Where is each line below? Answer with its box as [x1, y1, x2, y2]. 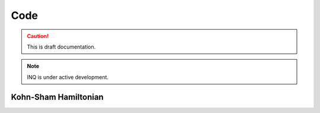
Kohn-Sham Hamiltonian [11, 92, 104, 102]
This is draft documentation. [27, 43, 96, 50]
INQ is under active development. [27, 73, 109, 80]
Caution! [27, 33, 49, 40]
